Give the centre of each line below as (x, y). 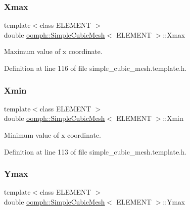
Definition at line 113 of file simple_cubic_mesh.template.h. (95, 151)
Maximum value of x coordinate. (53, 51)
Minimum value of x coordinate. (53, 135)
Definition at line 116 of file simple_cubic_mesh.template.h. (95, 68)
